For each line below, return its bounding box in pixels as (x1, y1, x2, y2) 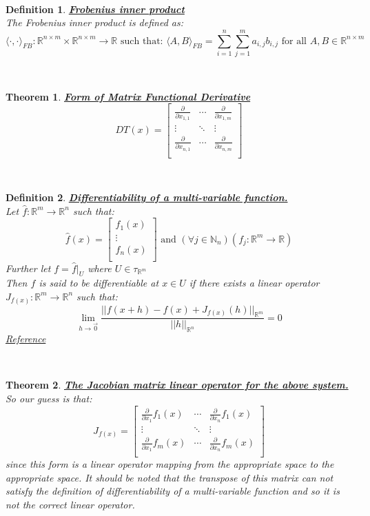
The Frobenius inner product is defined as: (6, 15, 184, 30)
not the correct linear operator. (6, 497, 135, 511)
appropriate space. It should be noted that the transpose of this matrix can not (6, 470, 333, 484)
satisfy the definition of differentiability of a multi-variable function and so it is (6, 484, 340, 498)
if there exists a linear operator (189, 276, 320, 290)
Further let (6, 260, 51, 275)
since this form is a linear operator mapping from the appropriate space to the (6, 457, 334, 471)
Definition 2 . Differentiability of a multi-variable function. (6, 190, 288, 205)
